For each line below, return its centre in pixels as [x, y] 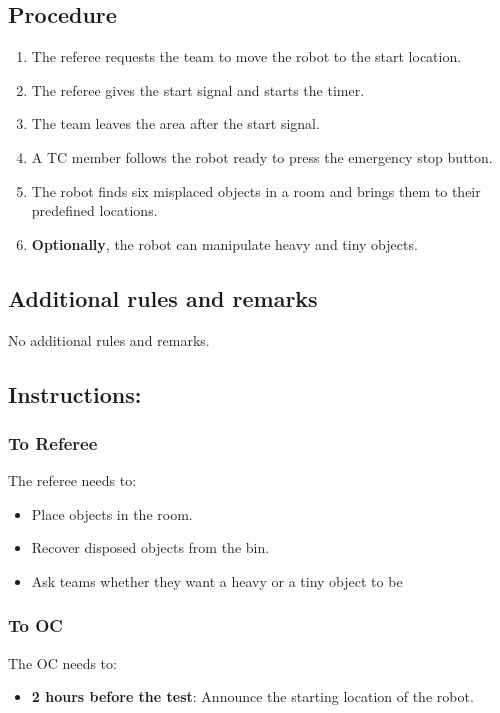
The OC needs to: [62, 662]
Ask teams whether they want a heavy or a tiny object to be [217, 580]
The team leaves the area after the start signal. [175, 123]
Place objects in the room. [112, 513]
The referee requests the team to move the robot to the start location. [246, 56]
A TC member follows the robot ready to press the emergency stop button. [262, 156]
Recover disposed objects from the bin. [150, 547]
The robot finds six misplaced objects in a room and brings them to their [256, 190]
